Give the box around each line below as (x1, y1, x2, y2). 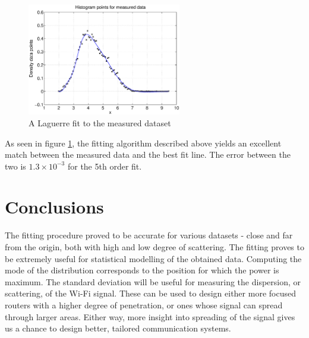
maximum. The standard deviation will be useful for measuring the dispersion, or (5, 275, 301, 288)
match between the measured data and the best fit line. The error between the (5, 148, 291, 161)
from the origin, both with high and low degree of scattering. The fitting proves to (5, 241, 304, 253)
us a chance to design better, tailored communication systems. (5, 322, 231, 334)
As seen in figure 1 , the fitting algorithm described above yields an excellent (5, 136, 282, 149)
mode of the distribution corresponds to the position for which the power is (5, 264, 279, 276)
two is (5, 160, 26, 172)
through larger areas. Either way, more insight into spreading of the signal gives (5, 310, 295, 323)
